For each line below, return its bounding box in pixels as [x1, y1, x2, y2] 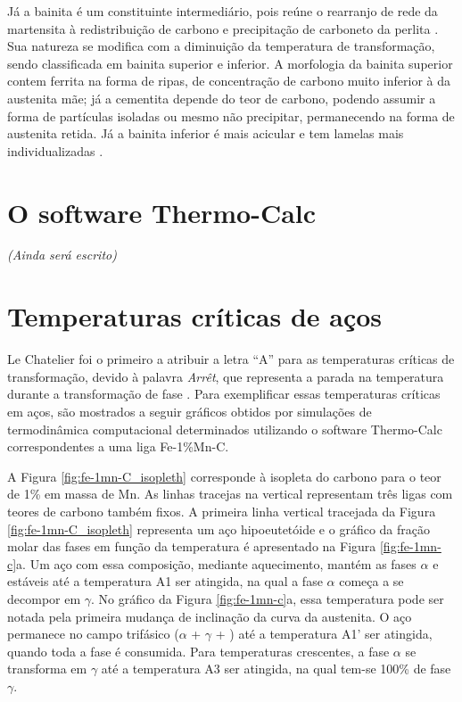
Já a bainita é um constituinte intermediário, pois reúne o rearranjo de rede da [7, 2, 438, 20]
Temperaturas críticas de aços [7, 298, 383, 334]
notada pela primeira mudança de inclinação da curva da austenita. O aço [7, 607, 412, 625]
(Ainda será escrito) [7, 245, 117, 264]
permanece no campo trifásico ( [7, 624, 179, 643]
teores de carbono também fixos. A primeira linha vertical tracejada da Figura [7, 501, 436, 520]
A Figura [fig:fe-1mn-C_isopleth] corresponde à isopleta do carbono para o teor [7, 467, 441, 485]
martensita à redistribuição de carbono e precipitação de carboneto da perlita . [7, 19, 439, 37]
